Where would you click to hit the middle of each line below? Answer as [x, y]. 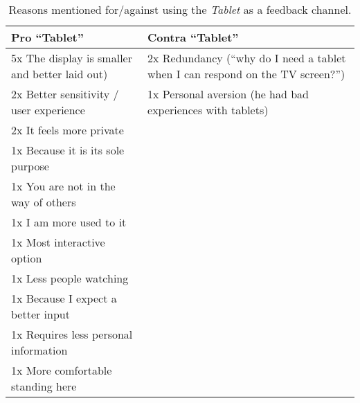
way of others [44, 202]
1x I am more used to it [69, 222]
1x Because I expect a [64, 298]
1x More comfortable [62, 370]
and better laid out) [60, 74]
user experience [48, 110]
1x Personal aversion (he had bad [228, 94]
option [27, 258]
